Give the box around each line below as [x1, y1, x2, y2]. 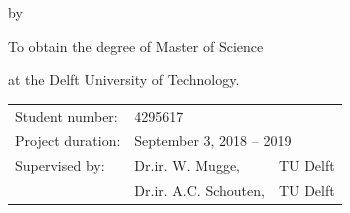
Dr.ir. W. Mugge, [134, 155, 240, 176]
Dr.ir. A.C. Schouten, [134, 180, 265, 201]
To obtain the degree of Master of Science [8, 35, 264, 56]
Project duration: [15, 130, 121, 151]
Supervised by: [15, 155, 105, 176]
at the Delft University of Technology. [8, 69, 240, 90]
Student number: [15, 105, 118, 126]
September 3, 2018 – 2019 [134, 130, 292, 151]
